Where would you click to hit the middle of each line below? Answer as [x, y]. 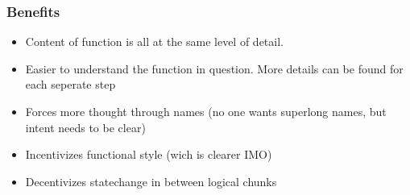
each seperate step [70, 84]
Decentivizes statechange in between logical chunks [151, 181]
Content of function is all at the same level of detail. [154, 41]
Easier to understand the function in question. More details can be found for [214, 68]
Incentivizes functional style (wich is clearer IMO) [149, 154]
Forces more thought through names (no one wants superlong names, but [206, 111]
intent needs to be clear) [85, 127]
